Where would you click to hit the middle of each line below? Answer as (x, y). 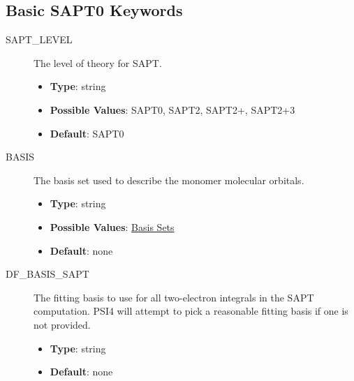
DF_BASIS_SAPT (47, 274)
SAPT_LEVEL (39, 39)
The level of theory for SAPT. (98, 62)
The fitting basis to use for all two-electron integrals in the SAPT (174, 297)
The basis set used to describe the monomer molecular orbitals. (169, 180)
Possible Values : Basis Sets (112, 226)
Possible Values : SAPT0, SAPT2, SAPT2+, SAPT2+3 (172, 109)
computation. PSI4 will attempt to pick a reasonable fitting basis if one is (191, 311)
